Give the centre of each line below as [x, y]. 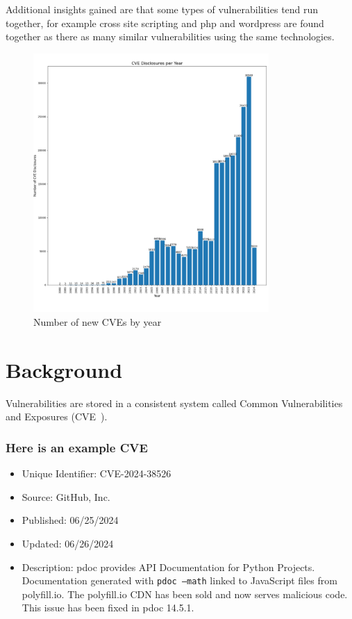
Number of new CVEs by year [98, 322]
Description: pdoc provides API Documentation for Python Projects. [168, 567]
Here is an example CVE [77, 447]
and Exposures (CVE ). [57, 416]
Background [64, 369]
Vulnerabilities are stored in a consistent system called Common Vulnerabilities [174, 403]
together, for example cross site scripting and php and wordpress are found [165, 23]
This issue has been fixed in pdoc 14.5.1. [108, 608]
